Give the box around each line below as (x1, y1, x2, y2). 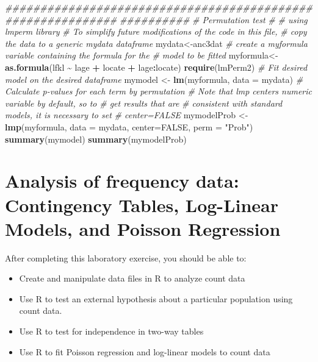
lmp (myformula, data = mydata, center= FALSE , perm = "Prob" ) (5, 120, 253, 133)
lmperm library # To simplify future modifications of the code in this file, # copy (5, 25, 307, 38)
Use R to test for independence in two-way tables (19, 325, 204, 337)
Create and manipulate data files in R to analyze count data (19, 272, 245, 285)
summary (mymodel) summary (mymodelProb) (5, 132, 187, 145)
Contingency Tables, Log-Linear (5, 192, 278, 217)
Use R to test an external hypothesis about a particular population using (19, 292, 293, 305)
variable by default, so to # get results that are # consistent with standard (5, 96, 283, 109)
